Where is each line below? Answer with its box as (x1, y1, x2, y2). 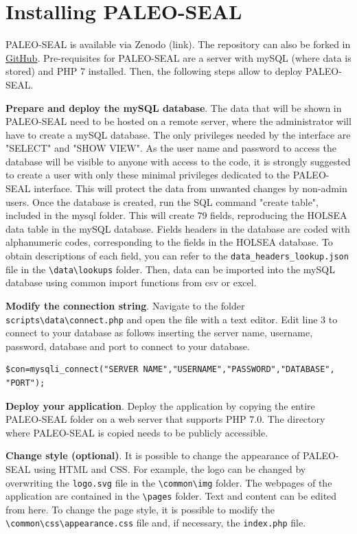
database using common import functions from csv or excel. (5, 275, 257, 290)
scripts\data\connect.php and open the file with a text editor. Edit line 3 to (5, 312, 338, 326)
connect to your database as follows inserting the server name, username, (5, 325, 313, 340)
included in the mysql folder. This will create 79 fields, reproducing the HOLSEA (5, 208, 347, 222)
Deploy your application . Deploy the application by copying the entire (5, 398, 315, 413)
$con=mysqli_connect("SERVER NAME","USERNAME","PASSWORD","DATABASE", (5, 364, 335, 375)
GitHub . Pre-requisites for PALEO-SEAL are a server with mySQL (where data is (5, 50, 352, 65)
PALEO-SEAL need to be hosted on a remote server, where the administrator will (5, 114, 352, 128)
